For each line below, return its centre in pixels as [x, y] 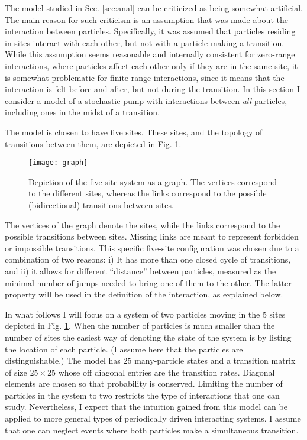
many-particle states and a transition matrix [215, 360]
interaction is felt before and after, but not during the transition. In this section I [152, 89]
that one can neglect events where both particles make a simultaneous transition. [152, 430]
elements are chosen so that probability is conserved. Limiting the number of [144, 384]
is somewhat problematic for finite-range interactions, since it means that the [145, 77]
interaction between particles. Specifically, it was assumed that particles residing [150, 31]
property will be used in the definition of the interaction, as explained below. [144, 294]
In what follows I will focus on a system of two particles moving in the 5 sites [145, 314]
